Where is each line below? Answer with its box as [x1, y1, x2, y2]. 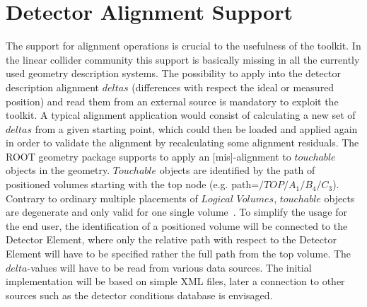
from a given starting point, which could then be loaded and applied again [35, 121, 358, 136]
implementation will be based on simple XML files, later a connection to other [6, 274, 345, 289]
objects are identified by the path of [159, 163, 315, 178]
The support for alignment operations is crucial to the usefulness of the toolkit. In [6, 38, 361, 53]
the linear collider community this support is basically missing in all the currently [6, 52, 360, 66]
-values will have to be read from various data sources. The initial [27, 260, 312, 274]
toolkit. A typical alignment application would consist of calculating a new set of [6, 108, 356, 122]
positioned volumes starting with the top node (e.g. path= [6, 177, 260, 192]
